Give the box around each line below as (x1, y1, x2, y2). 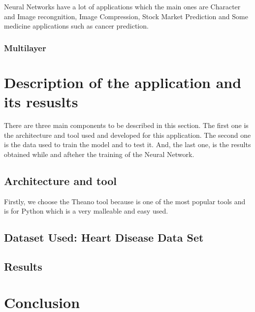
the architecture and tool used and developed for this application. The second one (4, 129, 251, 140)
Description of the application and (4, 72, 242, 92)
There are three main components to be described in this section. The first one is (4, 120, 249, 130)
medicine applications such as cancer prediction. (4, 21, 149, 31)
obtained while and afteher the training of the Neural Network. (4, 149, 194, 159)
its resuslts (4, 92, 78, 111)
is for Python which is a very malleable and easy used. (4, 206, 168, 216)
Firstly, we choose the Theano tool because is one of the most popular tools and (4, 196, 246, 206)
